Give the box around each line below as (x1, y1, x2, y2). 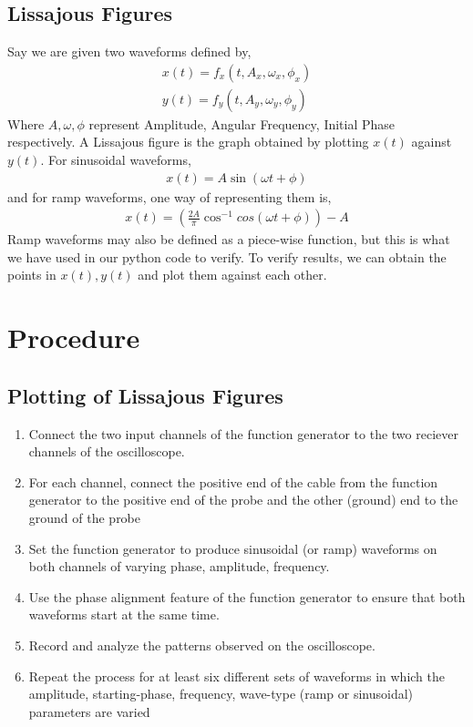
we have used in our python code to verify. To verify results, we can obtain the (7, 247, 447, 266)
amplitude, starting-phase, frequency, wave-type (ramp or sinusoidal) (28, 684, 414, 703)
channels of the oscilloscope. (28, 442, 185, 461)
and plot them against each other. (138, 265, 327, 284)
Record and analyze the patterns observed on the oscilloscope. (28, 636, 375, 654)
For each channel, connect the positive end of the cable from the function (28, 472, 438, 491)
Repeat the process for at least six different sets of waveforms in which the (28, 666, 445, 685)
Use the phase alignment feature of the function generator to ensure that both (28, 587, 466, 606)
